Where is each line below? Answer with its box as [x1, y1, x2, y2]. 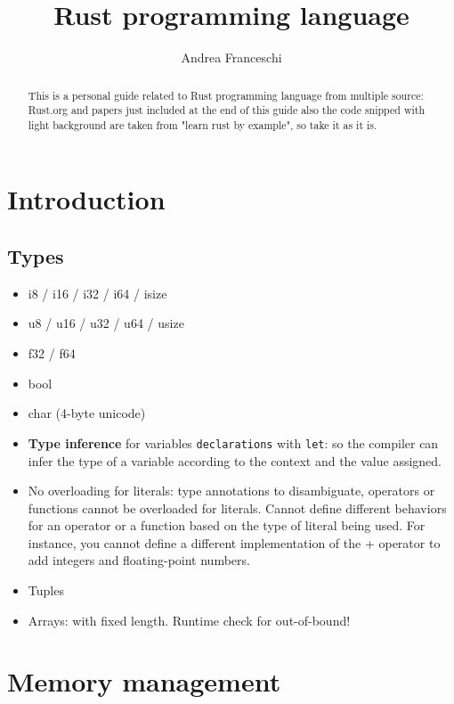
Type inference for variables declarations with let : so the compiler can [28, 433, 439, 452]
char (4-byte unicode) [28, 404, 146, 422]
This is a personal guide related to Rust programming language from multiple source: [28, 87, 424, 102]
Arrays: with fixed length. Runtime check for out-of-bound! [28, 610, 351, 629]
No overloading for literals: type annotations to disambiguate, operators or [28, 481, 435, 500]
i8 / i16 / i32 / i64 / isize [28, 283, 167, 302]
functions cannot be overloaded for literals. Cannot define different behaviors [28, 498, 447, 517]
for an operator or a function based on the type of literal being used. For [28, 516, 426, 535]
